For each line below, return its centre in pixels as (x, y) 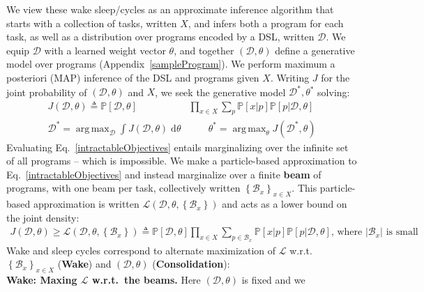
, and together (204, 50)
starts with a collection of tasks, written (92, 23)
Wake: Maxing (42, 279)
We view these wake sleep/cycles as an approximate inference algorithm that (170, 9)
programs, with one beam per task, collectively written (123, 188)
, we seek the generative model (220, 92)
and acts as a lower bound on (285, 204)
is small (402, 232)
